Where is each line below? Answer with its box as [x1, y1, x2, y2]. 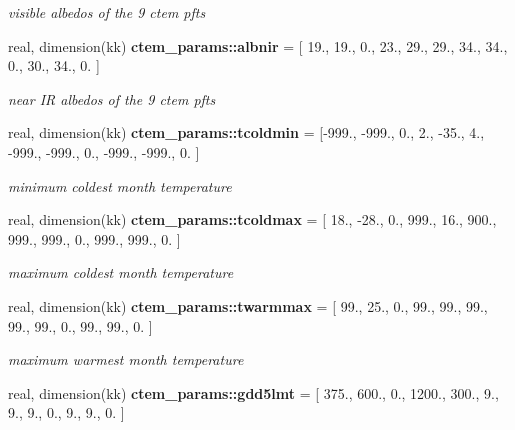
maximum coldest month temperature [8, 262, 234, 283]
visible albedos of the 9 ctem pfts [8, 2, 206, 22]
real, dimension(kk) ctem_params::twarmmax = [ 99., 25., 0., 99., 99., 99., [8, 295, 488, 316]
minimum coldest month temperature [8, 175, 232, 196]
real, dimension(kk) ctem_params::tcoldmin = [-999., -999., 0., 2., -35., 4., [8, 122, 485, 143]
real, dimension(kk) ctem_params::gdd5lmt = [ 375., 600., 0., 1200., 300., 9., [8, 382, 499, 403]
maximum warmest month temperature [8, 349, 244, 370]
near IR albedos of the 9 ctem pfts [8, 88, 216, 109]
